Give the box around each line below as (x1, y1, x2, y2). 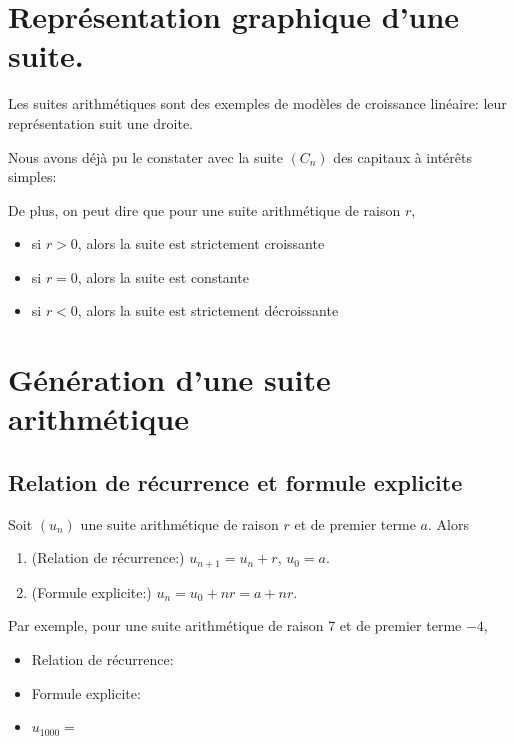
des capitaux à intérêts (333, 146, 472, 167)
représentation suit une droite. (8, 112, 194, 133)
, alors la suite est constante (77, 266, 249, 287)
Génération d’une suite (8, 359, 331, 400)
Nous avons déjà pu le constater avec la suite (8, 146, 283, 167)
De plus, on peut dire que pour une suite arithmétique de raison (8, 199, 401, 220)
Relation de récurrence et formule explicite (8, 467, 463, 498)
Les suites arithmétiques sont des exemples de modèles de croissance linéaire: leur (8, 93, 507, 114)
